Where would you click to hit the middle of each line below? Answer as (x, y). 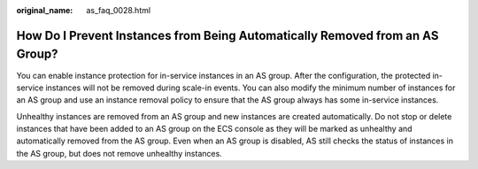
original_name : (45, 10)
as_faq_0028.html (118, 10)
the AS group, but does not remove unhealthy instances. (119, 153)
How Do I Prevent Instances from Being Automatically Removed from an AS (227, 35)
